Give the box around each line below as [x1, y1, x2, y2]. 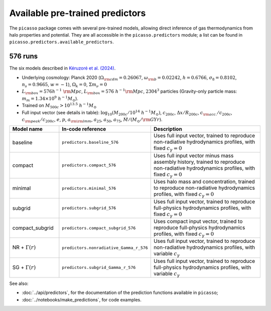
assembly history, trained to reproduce [153, 158, 245, 165]
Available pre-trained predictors [9, 8, 146, 19]
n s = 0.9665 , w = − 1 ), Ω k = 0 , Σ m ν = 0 [22, 82, 107, 89]
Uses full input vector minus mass [153, 152, 234, 159]
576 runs [9, 52, 38, 61]
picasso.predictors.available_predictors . [9, 39, 114, 45]
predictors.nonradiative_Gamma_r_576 [62, 245, 148, 250]
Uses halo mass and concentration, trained [153, 178, 255, 185]
